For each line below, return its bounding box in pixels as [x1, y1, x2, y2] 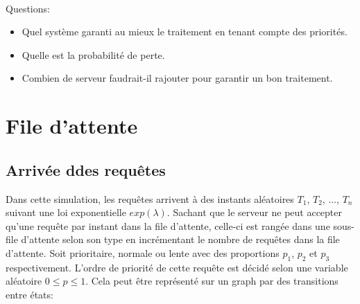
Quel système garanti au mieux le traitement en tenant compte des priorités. [22, 24, 348, 39]
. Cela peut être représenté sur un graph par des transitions [85, 274, 338, 288]
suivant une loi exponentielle [6, 205, 126, 220]
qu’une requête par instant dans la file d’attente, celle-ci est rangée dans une [6, 218, 330, 233]
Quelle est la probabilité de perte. [22, 47, 165, 62]
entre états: [6, 287, 53, 301]
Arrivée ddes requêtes [6, 159, 166, 180]
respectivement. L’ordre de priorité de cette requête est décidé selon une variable [6, 260, 348, 274]
